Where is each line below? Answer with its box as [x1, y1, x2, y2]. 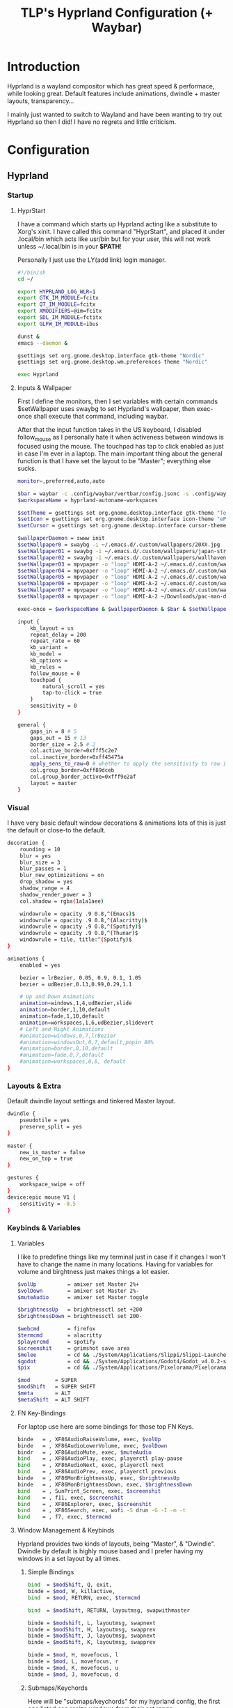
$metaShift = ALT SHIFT [17, 1396, 90, 1403]
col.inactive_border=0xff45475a [30, 754, 124, 761]
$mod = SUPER [17, 1377, 77, 1384]
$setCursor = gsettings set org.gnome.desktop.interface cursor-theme [17, 522, 227, 529]
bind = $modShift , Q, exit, [27, 1581, 113, 1589]
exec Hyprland [17, 371, 58, 378]
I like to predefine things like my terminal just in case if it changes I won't [17, 1252, 226, 1261]
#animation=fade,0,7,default [19, 1052, 104, 1059]
